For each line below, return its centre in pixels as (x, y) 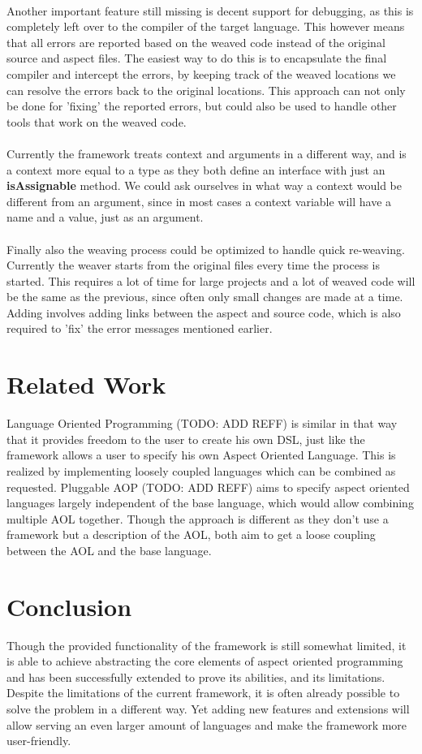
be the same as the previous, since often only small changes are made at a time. (205, 297)
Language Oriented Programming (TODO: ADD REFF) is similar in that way (202, 423)
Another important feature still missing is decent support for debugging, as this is (210, 10)
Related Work (86, 384)
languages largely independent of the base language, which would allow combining (210, 503)
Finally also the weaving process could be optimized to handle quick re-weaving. (206, 249)
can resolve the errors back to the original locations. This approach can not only (206, 90)
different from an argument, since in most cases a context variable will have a (199, 201)
